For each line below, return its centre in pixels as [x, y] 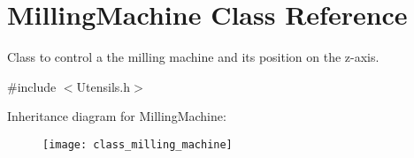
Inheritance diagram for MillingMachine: [117, 116]
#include [32, 86]
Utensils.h [103, 86]
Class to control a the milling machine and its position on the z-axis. [193, 57]
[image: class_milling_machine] [138, 144]
